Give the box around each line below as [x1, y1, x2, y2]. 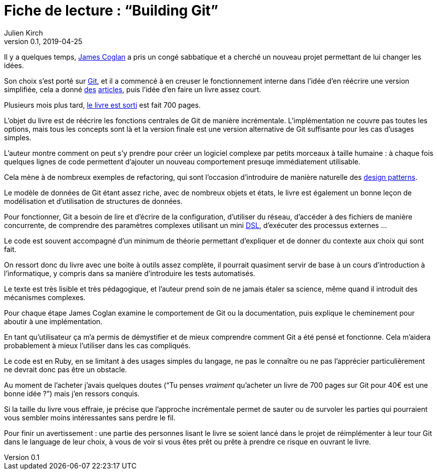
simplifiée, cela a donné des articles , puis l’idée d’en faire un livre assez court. [4, 85, 261, 94]
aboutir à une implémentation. [4, 317, 103, 326]
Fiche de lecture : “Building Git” [4, 2, 218, 19]
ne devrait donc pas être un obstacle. [4, 365, 127, 374]
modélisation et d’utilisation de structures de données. [4, 196, 183, 205]
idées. [4, 61, 24, 70]
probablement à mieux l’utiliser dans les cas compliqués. [4, 341, 191, 350]
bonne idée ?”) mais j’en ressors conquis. [4, 389, 140, 398]
